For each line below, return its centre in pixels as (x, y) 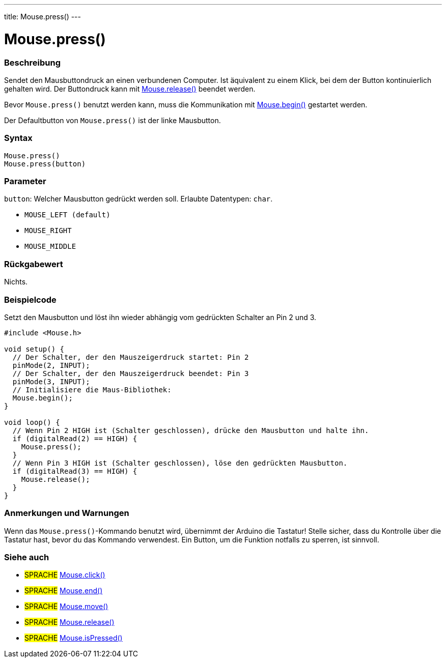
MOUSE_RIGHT (48, 231)
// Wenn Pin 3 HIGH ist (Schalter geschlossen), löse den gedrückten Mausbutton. (180, 463)
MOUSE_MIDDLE (50, 247)
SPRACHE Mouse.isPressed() (74, 638)
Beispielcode (30, 299)
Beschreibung (33, 62)
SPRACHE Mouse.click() (65, 575)
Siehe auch (27, 557)
